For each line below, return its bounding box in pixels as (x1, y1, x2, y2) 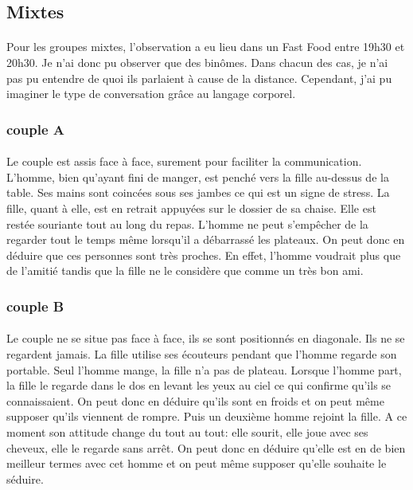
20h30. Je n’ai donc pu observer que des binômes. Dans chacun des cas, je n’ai (6, 53, 388, 70)
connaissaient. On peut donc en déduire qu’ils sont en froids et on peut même (6, 392, 384, 409)
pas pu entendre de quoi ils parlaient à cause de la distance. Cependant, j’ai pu (6, 69, 392, 86)
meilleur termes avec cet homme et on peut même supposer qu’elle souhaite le (6, 455, 387, 472)
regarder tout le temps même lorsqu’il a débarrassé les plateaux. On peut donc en (6, 231, 405, 248)
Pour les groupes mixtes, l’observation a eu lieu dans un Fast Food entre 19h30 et (6, 38, 405, 55)
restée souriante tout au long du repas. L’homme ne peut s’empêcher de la (6, 215, 368, 232)
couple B (6, 296, 64, 316)
